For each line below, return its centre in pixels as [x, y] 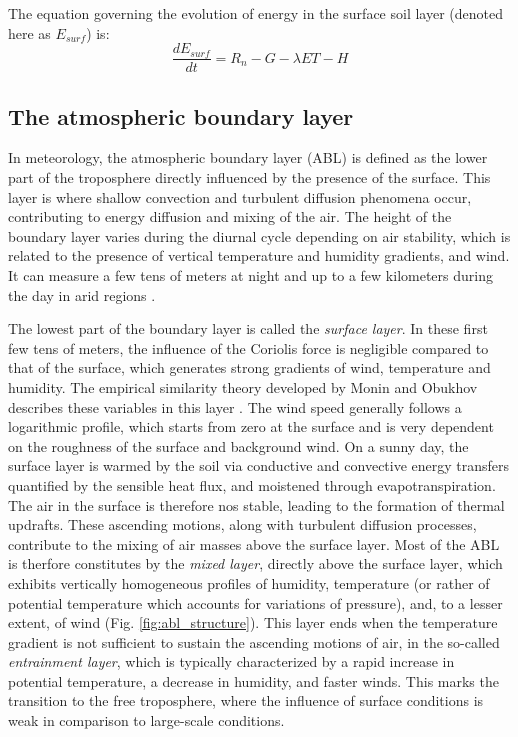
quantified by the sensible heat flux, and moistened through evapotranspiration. [252, 484]
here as [29, 32]
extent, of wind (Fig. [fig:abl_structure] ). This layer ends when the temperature [253, 622]
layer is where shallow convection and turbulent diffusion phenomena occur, [240, 196]
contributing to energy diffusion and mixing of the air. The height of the [230, 216]
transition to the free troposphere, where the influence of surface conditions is [246, 700]
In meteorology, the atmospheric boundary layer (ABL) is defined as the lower [248, 157]
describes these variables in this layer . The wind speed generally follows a [235, 406]
